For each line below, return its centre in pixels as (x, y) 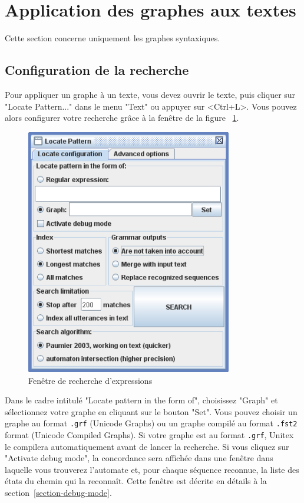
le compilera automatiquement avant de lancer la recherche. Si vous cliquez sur (147, 446)
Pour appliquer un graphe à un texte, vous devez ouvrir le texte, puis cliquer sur (150, 94)
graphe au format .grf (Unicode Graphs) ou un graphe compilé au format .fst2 (151, 423)
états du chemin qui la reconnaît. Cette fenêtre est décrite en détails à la (136, 481)
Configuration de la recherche (97, 70)
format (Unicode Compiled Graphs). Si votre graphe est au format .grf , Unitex (149, 434)
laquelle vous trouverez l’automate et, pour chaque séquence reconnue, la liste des (152, 469)
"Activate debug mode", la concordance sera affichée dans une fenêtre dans (139, 458)
